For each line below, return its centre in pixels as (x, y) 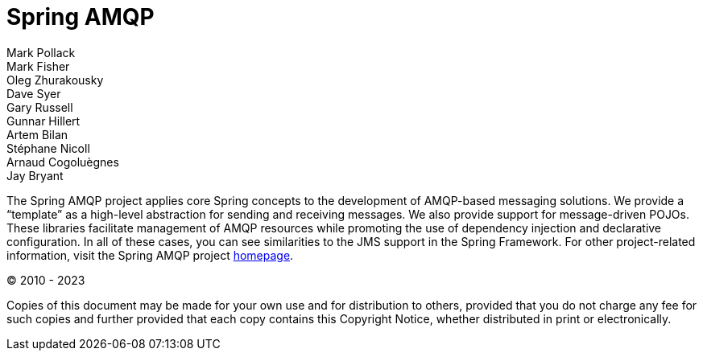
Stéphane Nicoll (48, 148)
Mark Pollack (41, 52)
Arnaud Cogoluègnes (63, 162)
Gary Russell (40, 107)
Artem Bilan (37, 134)
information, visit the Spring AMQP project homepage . (150, 255)
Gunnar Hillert (43, 121)
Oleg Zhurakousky (55, 80)
